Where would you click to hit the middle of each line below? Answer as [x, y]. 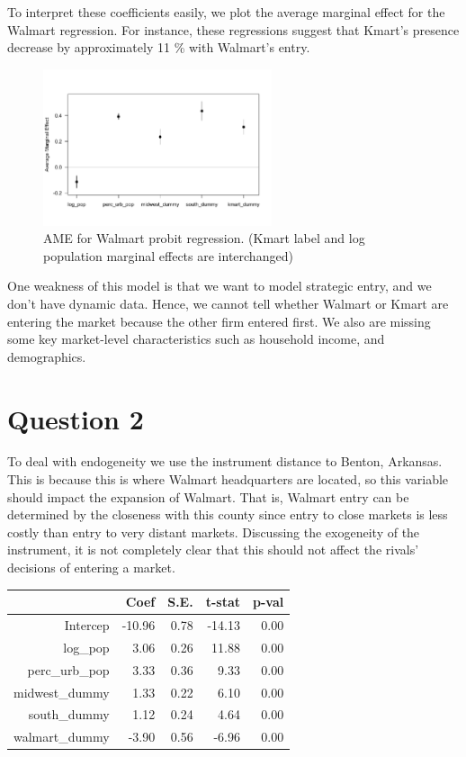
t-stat [223, 602]
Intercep [87, 624]
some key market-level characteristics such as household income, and [196, 339]
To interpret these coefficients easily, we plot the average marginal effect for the [226, 12]
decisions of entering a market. [91, 568]
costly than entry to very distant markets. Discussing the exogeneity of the [214, 532]
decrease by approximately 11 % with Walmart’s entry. [159, 47]
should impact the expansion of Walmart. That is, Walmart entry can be [208, 496]
